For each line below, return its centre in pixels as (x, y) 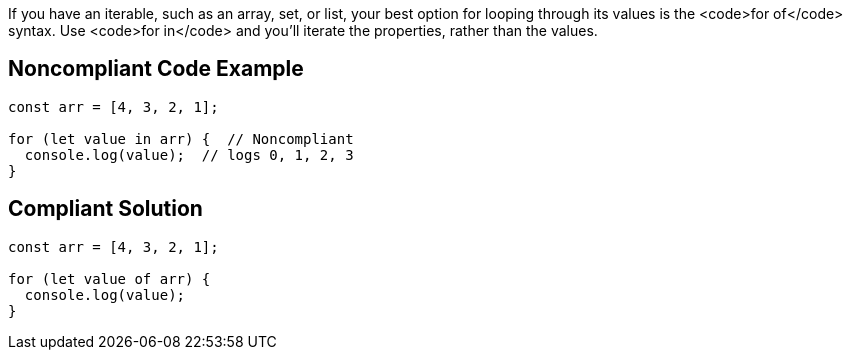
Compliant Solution (105, 209)
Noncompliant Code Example (156, 69)
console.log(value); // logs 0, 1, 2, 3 (189, 154)
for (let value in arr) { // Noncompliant (181, 138)
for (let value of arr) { (109, 278)
